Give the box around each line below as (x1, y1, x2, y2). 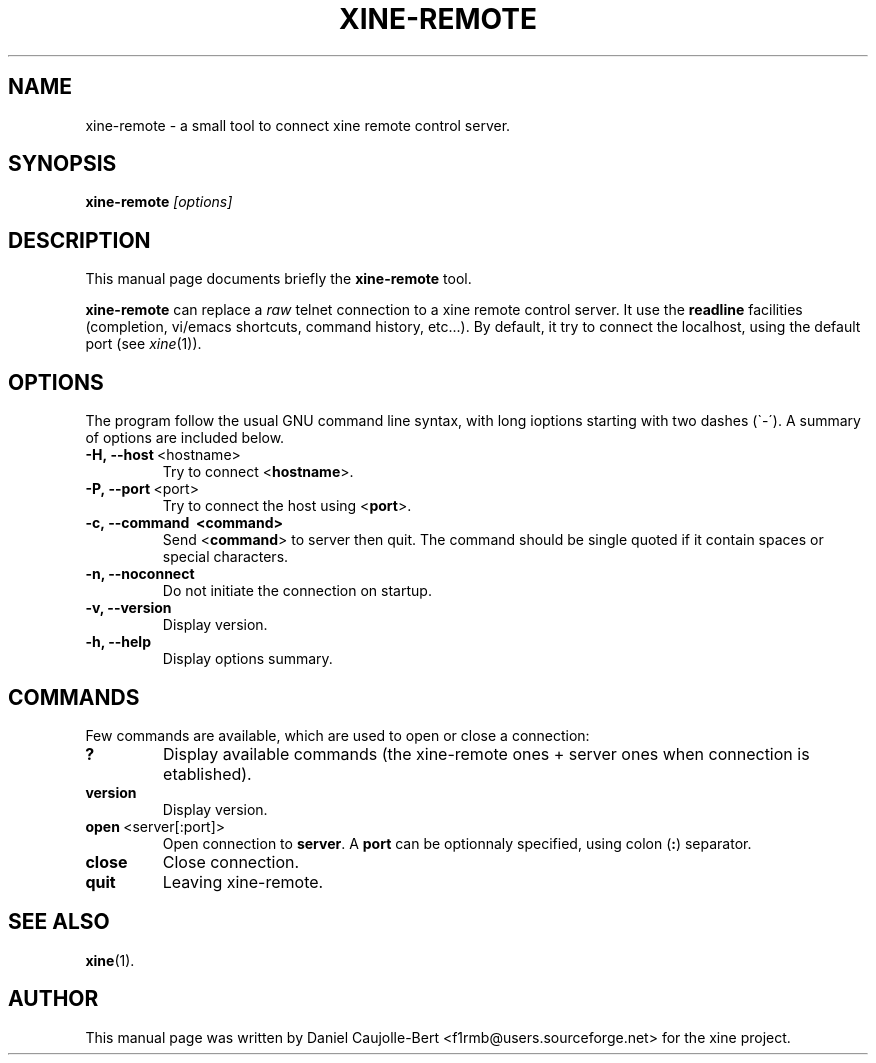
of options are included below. (85, 429, 285, 447)
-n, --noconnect (85, 565, 195, 583)
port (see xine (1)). (85, 335, 202, 353)
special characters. (162, 548, 289, 566)
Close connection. (162, 851, 300, 872)
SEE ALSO (8, 909, 110, 935)
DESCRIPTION (8, 227, 151, 253)
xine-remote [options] (85, 193, 233, 211)
